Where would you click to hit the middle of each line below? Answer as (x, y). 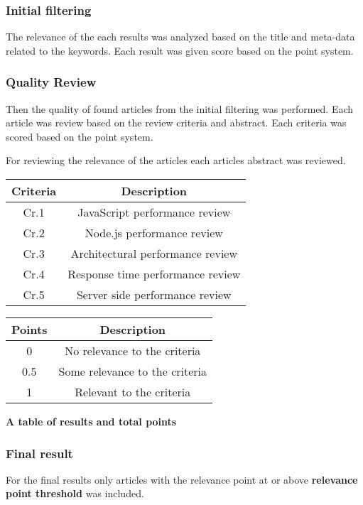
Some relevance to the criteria (133, 371)
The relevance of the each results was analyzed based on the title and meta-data (180, 37)
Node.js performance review (154, 233)
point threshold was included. (75, 493)
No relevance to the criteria (133, 351)
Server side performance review (154, 294)
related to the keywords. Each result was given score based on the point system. (180, 50)
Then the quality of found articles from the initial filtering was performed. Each (180, 108)
